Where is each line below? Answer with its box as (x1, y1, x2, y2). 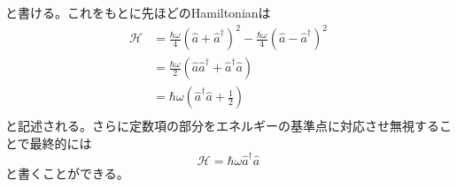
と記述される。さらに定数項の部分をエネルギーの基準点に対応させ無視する (5, 117, 439, 135)
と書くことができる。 (5, 164, 129, 183)
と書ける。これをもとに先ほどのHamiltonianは (5, 4, 271, 21)
